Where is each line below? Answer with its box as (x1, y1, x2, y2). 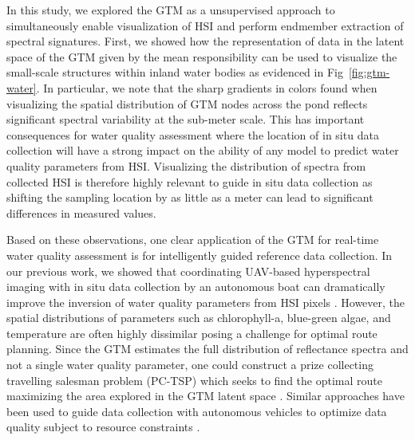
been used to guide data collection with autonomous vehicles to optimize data (6, 403, 387, 419)
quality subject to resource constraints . (6, 418, 200, 435)
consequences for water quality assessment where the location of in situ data (6, 126, 379, 143)
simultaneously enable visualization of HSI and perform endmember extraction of (6, 17, 404, 33)
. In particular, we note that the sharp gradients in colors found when (36, 79, 377, 96)
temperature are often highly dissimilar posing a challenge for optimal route (6, 324, 377, 341)
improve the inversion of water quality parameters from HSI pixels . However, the (6, 293, 405, 310)
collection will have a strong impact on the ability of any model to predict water (6, 142, 399, 159)
